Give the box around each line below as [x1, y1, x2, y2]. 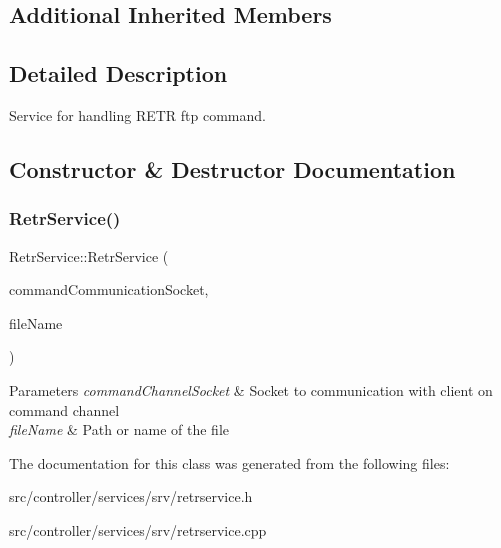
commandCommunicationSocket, [9, 279, 209, 300]
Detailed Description [9, 58, 228, 89]
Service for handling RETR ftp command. [9, 104, 266, 125]
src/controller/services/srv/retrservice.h [9, 486, 253, 507]
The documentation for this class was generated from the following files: [9, 452, 450, 473]
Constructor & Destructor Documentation [9, 153, 456, 184]
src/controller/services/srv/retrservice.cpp [9, 519, 267, 540]
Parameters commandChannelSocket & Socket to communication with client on [9, 379, 493, 400]
